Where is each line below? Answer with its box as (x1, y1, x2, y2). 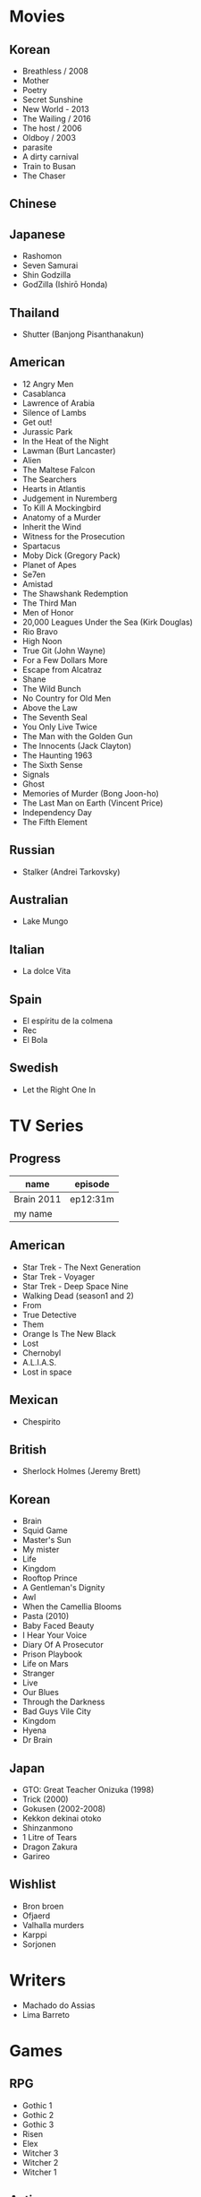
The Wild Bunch (21, 683, 82, 694)
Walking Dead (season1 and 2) (21, 1290, 134, 1301)
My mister (21, 1544, 60, 1555)
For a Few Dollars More (21, 654, 108, 665)
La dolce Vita (21, 966, 71, 977)
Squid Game (21, 1525, 69, 1536)
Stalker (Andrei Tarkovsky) (21, 866, 121, 877)
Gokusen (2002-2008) (21, 1803, 106, 1814)
